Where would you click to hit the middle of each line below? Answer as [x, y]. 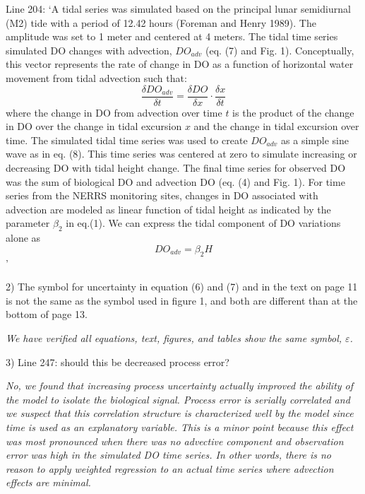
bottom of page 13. [47, 314]
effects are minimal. [48, 482]
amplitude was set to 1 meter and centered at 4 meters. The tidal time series [172, 36]
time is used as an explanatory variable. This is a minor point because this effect [180, 427]
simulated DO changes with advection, [89, 50]
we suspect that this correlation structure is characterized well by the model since [180, 413]
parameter [28, 223]
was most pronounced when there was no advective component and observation [175, 441]
